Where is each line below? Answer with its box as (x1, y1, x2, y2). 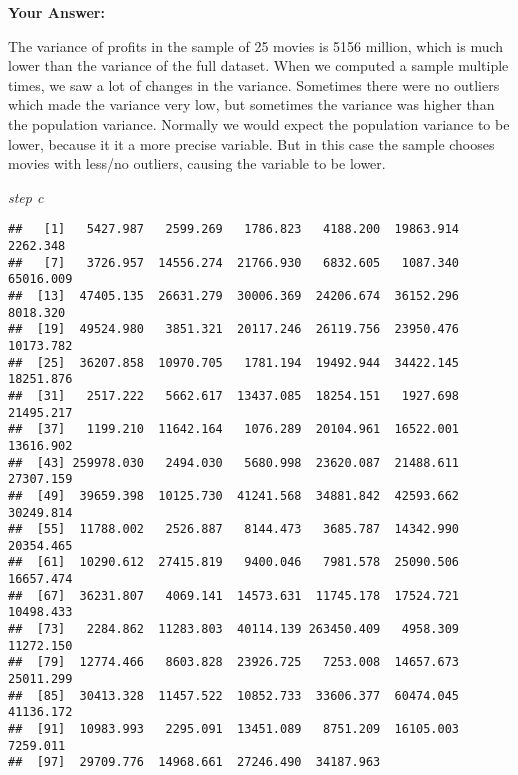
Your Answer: (8, 2, 105, 22)
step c (8, 186, 44, 207)
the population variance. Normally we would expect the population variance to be (8, 113, 510, 134)
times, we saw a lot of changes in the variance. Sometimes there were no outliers (8, 74, 500, 95)
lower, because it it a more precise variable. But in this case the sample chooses (8, 133, 495, 154)
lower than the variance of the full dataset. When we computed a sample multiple (8, 55, 509, 76)
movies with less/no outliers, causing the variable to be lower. (8, 153, 386, 174)
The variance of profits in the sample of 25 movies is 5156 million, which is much (8, 35, 504, 56)
